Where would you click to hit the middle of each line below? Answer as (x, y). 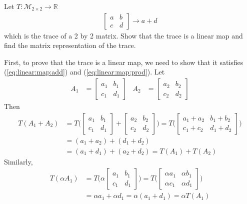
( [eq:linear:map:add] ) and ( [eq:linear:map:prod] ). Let (84, 72)
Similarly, (18, 161)
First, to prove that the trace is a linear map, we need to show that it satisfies (124, 62)
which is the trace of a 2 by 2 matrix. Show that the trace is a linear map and (123, 35)
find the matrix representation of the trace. (70, 45)
